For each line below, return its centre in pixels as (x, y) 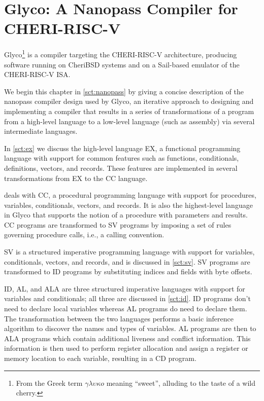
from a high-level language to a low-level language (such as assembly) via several (129, 121)
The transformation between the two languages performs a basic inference (119, 318)
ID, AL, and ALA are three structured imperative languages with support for (125, 288)
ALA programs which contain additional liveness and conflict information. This (127, 338)
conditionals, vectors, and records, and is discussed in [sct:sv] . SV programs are (127, 261)
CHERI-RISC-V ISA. (37, 74)
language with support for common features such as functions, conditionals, (122, 158)
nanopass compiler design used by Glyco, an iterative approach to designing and (129, 101)
